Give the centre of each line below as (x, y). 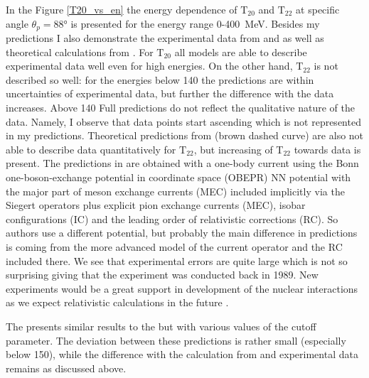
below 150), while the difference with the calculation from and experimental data (182, 354)
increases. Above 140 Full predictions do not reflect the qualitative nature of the (180, 108)
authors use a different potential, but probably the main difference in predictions (182, 233)
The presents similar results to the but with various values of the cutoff (161, 326)
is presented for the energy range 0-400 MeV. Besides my (195, 23)
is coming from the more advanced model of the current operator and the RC (174, 246)
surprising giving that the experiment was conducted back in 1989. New (162, 275)
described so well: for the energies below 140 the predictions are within (160, 79)
